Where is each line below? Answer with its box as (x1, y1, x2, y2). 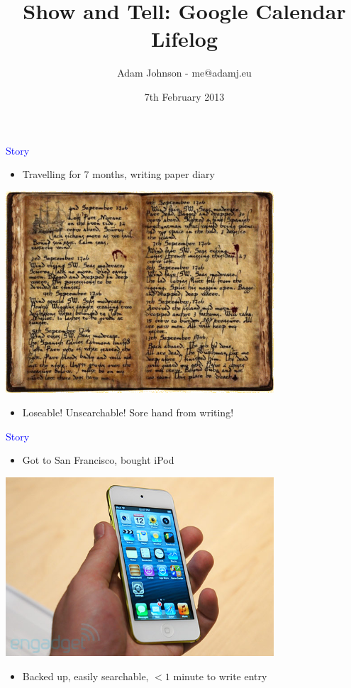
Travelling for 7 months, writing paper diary (22, 167, 215, 182)
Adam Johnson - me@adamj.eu (117, 65, 252, 80)
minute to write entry (173, 668, 267, 683)
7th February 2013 (144, 89, 225, 104)
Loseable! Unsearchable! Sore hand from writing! (22, 405, 234, 420)
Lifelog (150, 24, 218, 53)
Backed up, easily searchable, (22, 668, 149, 683)
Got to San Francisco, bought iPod (22, 453, 174, 467)
